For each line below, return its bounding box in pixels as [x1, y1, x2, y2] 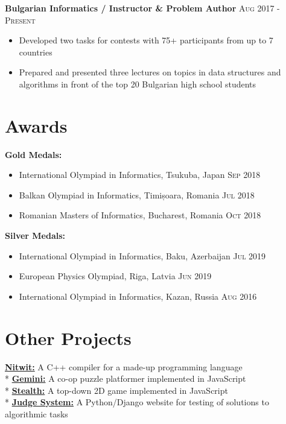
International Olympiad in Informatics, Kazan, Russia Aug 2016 [19, 290, 257, 302]
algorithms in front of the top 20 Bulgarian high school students [19, 77, 256, 90]
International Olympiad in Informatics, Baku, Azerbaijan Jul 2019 [19, 249, 266, 262]
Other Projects [5, 325, 132, 350]
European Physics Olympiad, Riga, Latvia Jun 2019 [19, 270, 212, 282]
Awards [5, 113, 68, 138]
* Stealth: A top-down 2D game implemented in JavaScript [5, 384, 228, 396]
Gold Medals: [5, 148, 62, 160]
